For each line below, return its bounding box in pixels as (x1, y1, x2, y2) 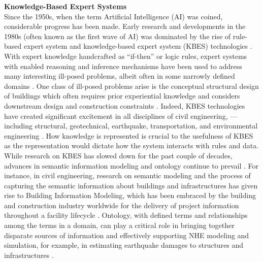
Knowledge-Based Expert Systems (4, 1, 127, 11)
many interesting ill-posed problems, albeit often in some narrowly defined (4, 71, 235, 81)
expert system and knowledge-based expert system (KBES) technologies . (23, 41, 252, 51)
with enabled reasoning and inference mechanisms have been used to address (4, 60, 242, 71)
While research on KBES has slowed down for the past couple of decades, (4, 150, 233, 160)
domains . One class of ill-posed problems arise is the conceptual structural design (4, 80, 259, 91)
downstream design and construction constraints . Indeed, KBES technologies (4, 100, 245, 111)
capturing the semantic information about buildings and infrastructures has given (4, 180, 258, 190)
